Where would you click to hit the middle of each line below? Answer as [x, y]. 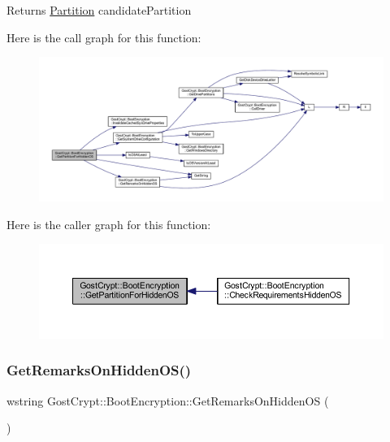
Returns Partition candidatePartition [99, 10]
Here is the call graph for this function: [104, 37]
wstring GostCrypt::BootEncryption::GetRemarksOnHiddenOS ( [168, 400]
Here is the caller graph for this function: [109, 224]
